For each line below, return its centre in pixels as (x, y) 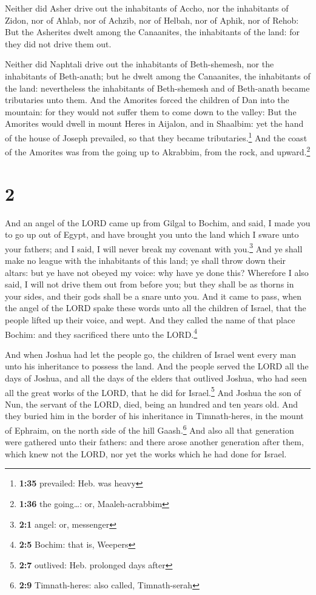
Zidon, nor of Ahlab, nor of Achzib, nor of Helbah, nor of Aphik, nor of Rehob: (152, 20)
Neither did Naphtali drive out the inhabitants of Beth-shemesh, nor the (140, 64)
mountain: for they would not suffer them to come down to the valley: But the (151, 111)
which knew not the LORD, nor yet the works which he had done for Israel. (146, 453)
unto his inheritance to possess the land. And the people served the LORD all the (157, 366)
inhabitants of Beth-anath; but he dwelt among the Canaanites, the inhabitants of (158, 76)
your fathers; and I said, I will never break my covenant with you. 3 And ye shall (154, 247)
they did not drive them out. (58, 43)
